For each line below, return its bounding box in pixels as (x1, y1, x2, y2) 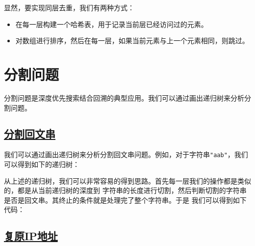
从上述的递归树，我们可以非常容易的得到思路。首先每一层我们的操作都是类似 (4, 175, 251, 186)
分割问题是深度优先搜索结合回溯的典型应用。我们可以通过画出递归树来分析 (4, 92, 244, 103)
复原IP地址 (4, 228, 58, 244)
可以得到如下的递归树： (4, 159, 79, 169)
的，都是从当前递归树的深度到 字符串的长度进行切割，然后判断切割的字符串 (4, 185, 247, 195)
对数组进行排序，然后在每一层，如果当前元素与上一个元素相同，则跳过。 (15, 35, 249, 46)
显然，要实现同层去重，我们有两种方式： (4, 2, 134, 12)
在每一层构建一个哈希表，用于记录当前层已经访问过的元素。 (15, 19, 208, 29)
